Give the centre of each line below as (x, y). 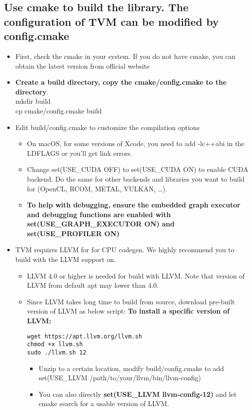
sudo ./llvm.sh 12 (57, 352)
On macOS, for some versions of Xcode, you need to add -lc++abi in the (136, 143)
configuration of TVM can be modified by (111, 21)
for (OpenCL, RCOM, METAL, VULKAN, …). (97, 188)
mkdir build (33, 101)
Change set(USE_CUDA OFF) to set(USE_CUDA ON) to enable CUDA (138, 169)
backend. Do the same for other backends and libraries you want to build (136, 178)
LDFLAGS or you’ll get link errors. (80, 153)
